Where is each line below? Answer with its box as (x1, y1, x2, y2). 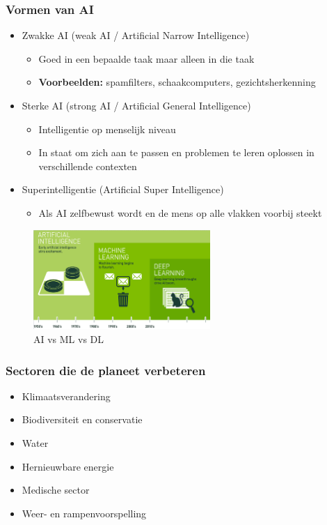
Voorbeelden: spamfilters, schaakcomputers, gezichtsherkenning (38, 75, 316, 89)
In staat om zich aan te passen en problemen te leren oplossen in (38, 145, 314, 160)
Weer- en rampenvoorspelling (22, 505, 147, 520)
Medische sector (22, 482, 90, 497)
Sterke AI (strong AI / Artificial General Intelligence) (22, 98, 251, 112)
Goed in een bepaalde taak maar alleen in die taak (38, 51, 255, 66)
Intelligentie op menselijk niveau (38, 121, 176, 136)
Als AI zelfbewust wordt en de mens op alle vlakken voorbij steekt (38, 205, 322, 220)
